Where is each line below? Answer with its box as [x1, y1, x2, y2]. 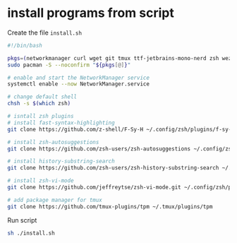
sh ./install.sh [7, 230, 55, 237]
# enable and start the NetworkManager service [7, 74, 150, 81]
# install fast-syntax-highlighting [7, 119, 115, 126]
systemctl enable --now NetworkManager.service [7, 81, 150, 88]
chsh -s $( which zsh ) [7, 100, 71, 107]
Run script [7, 215, 37, 224]
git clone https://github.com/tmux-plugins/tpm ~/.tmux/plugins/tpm [7, 203, 213, 210]
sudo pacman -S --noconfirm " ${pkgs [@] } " [7, 61, 131, 69]
